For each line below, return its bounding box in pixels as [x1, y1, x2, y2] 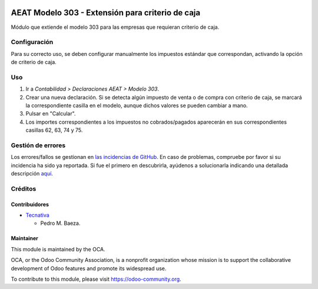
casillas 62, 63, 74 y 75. [25, 127, 83, 134]
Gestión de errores [11, 141, 66, 150]
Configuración [11, 38, 54, 46]
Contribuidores [11, 201, 49, 208]
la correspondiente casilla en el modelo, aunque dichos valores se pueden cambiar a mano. [25, 102, 248, 109]
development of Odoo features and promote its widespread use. [11, 265, 167, 272]
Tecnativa [25, 212, 49, 219]
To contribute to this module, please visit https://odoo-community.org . [11, 275, 182, 283]
